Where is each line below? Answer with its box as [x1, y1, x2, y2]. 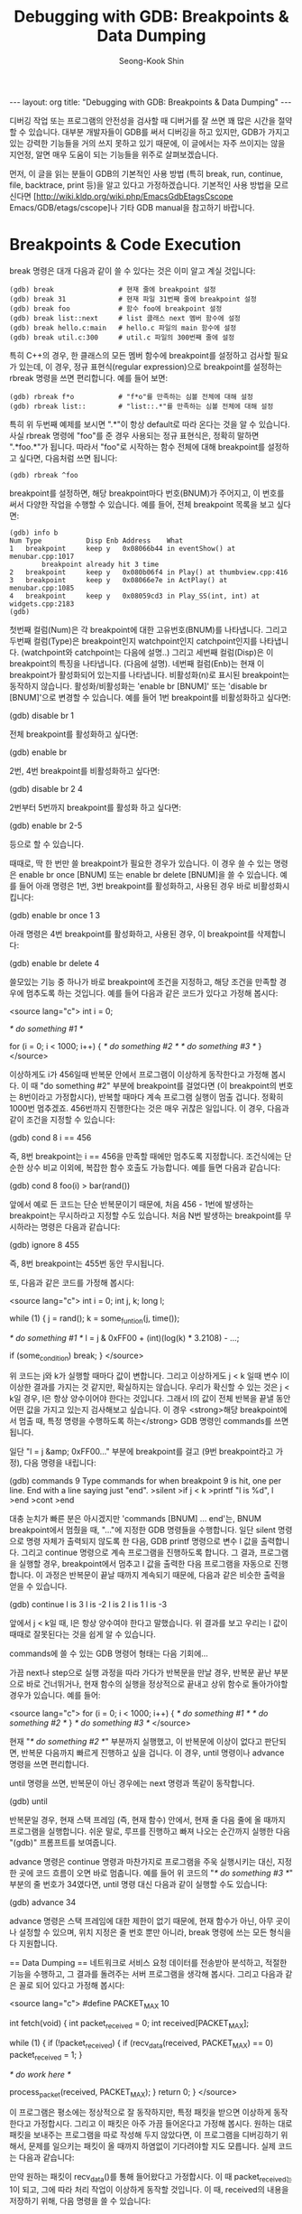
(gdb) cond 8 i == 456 [9, 1131, 92, 1143]
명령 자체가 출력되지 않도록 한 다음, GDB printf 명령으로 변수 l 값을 [25, 1536, 259, 1547]
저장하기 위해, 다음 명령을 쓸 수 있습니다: [9, 2196, 151, 2207]
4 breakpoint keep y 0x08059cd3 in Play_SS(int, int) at [9, 591, 260, 600]
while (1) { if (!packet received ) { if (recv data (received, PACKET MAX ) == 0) [9, 2038, 274, 2051]
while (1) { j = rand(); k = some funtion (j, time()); [9, 1312, 180, 1326]
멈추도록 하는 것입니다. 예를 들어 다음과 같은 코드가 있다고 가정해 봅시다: [25, 987, 279, 999]
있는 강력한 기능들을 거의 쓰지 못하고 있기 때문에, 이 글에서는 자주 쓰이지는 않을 [9, 137, 286, 148]
